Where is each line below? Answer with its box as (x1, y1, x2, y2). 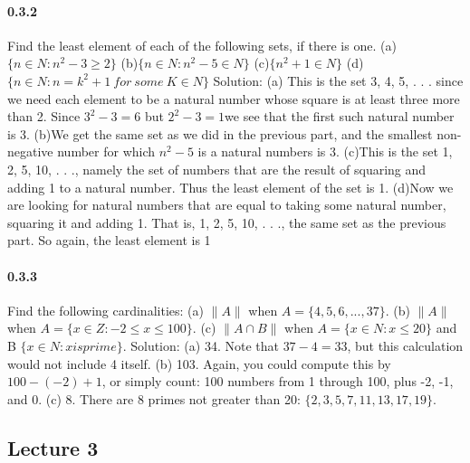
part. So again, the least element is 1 (7, 231, 211, 250)
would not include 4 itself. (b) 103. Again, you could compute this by (7, 354, 391, 373)
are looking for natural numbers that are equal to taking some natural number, (7, 195, 446, 214)
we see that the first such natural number (225, 107, 455, 126)
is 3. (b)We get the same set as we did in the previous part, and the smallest (7, 124, 433, 143)
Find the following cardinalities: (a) (7, 300, 204, 319)
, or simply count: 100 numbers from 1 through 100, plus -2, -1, (101, 372, 454, 391)
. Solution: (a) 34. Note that (122, 335, 279, 354)
